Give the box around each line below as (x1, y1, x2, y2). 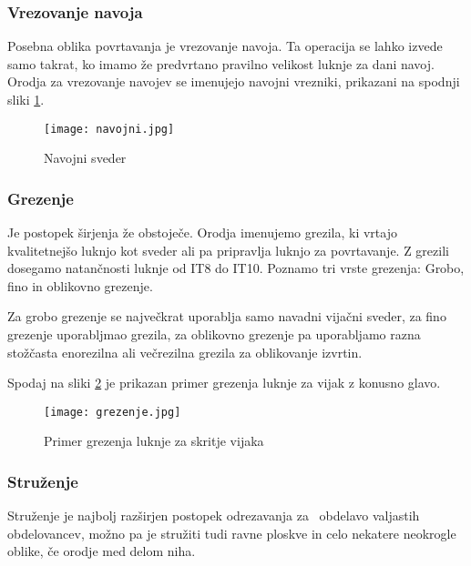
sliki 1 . (7, 90, 45, 108)
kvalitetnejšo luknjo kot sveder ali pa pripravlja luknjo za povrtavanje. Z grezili (7, 240, 449, 259)
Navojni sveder (44, 148, 127, 167)
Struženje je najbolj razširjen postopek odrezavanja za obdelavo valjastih (7, 506, 420, 525)
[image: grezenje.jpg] (44, 405, 181, 419)
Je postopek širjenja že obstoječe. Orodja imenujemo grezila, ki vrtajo (7, 223, 397, 242)
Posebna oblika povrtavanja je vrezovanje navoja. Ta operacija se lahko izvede (7, 36, 443, 56)
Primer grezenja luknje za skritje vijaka (44, 431, 264, 450)
